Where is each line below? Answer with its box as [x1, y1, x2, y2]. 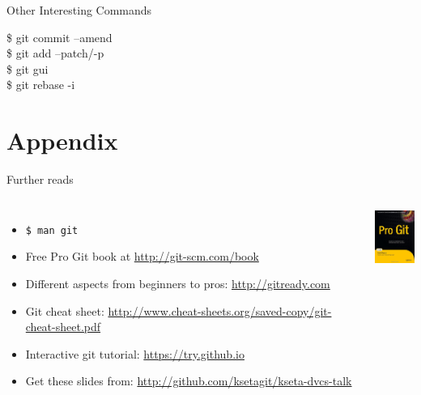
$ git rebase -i [6, 76, 75, 93]
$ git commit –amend [6, 28, 113, 45]
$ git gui [6, 60, 49, 77]
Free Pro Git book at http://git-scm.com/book [25, 248, 259, 265]
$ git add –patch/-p [6, 45, 104, 62]
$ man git [25, 224, 79, 236]
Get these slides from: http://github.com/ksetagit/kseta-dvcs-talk [25, 372, 352, 389]
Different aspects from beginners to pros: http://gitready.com [25, 274, 330, 291]
